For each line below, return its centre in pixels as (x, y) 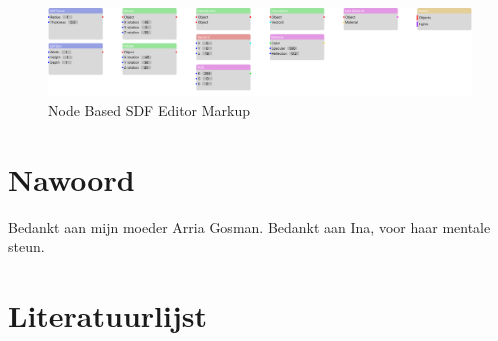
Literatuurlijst (107, 314)
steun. (26, 246)
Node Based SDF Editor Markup (149, 109)
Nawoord (71, 178)
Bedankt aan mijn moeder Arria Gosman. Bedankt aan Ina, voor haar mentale (249, 226)
